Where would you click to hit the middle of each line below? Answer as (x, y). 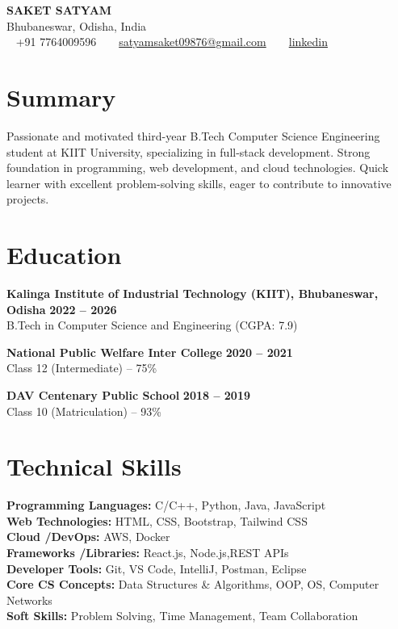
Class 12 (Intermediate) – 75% (82, 368)
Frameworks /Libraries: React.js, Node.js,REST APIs (148, 553)
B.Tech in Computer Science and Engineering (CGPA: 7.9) (152, 325)
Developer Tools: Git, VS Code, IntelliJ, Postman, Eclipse (157, 568)
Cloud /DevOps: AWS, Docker (88, 537)
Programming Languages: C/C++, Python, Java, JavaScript (166, 505)
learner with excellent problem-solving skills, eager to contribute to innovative (199, 183)
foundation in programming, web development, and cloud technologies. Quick (198, 168)
